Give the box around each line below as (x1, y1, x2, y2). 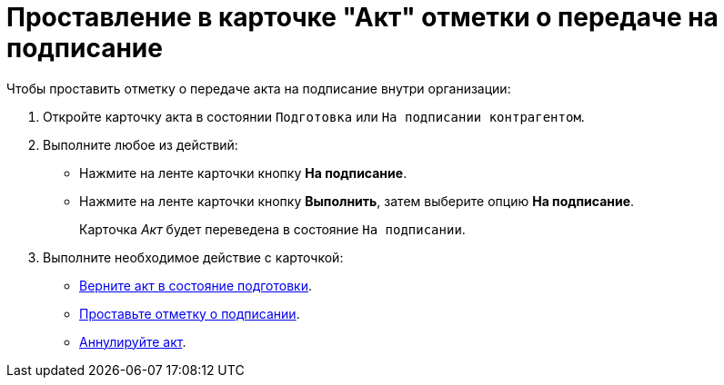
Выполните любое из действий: (43, 136, 238, 153)
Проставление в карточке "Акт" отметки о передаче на (6, 2, 719, 33)
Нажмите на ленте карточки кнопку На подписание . (79, 164, 407, 181)
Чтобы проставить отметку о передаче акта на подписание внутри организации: (6, 80, 511, 96)
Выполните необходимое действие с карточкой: (43, 249, 344, 265)
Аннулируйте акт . (79, 333, 186, 350)
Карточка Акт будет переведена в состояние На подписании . (79, 221, 466, 237)
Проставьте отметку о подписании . (79, 305, 300, 321)
